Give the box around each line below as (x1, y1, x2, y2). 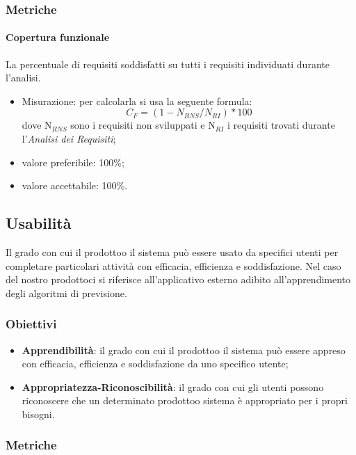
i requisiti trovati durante (227, 118, 335, 132)
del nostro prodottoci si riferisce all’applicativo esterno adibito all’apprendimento (6, 272, 351, 287)
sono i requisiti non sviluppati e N (70, 118, 216, 132)
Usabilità (6, 212, 72, 234)
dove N (22, 118, 52, 132)
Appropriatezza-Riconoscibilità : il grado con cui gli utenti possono (22, 379, 324, 394)
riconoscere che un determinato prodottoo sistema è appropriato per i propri (22, 393, 348, 408)
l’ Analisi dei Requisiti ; (22, 131, 116, 146)
